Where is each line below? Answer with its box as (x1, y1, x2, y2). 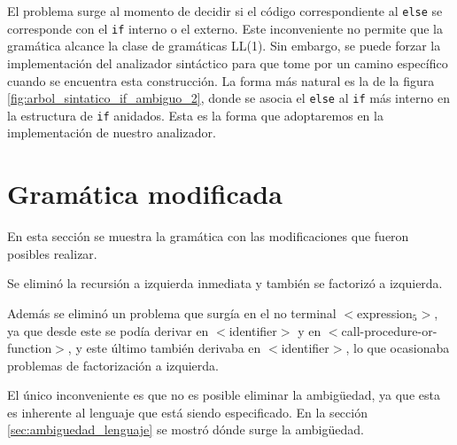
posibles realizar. (7, 244, 97, 262)
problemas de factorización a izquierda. (7, 355, 219, 374)
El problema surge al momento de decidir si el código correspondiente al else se (7, 2, 443, 20)
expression (357, 303, 413, 322)
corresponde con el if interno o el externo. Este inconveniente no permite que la (7, 19, 444, 37)
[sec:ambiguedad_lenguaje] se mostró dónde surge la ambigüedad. (7, 420, 364, 439)
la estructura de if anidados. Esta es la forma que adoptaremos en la (7, 105, 383, 124)
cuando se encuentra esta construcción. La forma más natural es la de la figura (7, 71, 435, 90)
